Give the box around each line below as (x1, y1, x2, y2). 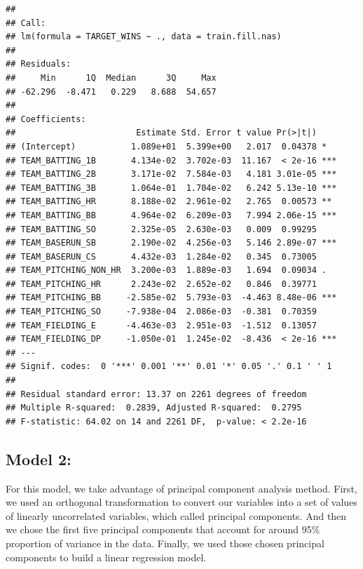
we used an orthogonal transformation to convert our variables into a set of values (6, 495, 357, 509)
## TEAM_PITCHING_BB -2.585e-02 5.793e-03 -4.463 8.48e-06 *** (6, 293, 337, 303)
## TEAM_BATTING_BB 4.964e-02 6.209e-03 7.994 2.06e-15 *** (6, 210, 337, 220)
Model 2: (6, 448, 71, 469)
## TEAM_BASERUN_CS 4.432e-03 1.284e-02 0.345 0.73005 (6, 251, 317, 262)
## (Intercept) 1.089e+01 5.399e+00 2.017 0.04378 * (6, 141, 327, 152)
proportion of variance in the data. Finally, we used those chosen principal (6, 535, 324, 550)
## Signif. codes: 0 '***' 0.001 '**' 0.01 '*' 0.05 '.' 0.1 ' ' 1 (6, 361, 332, 372)
